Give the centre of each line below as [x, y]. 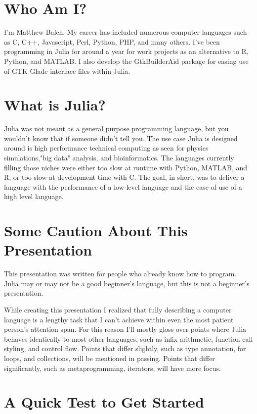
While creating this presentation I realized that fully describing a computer [118, 310]
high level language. [34, 196]
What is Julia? [55, 105]
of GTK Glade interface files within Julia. [67, 71]
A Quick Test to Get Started [104, 402]
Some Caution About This [96, 231]
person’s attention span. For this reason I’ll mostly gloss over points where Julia [125, 329]
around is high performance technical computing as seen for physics [106, 148]
